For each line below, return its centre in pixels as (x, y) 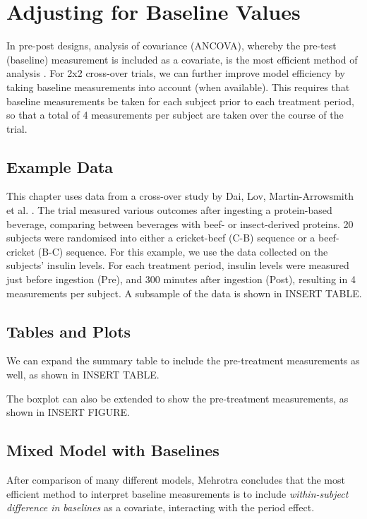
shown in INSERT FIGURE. (68, 412)
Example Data (60, 166)
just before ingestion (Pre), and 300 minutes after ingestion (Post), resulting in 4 (181, 279)
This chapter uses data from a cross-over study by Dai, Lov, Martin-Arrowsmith (180, 196)
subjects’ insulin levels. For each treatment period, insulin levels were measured (178, 265)
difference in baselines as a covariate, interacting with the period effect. (161, 507)
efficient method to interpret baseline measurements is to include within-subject (178, 493)
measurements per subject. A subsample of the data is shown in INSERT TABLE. (184, 293)
